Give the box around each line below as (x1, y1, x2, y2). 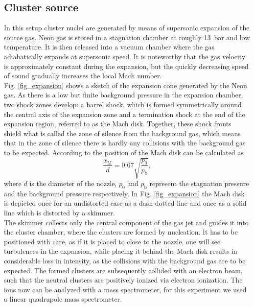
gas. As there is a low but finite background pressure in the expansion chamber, (4, 90, 243, 100)
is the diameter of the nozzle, (29, 178, 117, 189)
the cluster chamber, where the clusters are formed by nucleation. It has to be (4, 227, 238, 237)
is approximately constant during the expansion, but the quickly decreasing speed (4, 61, 249, 71)
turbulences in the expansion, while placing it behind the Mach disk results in (4, 246, 237, 256)
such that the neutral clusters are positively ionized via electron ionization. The (4, 275, 243, 285)
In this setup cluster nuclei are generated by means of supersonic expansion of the (4, 23, 250, 33)
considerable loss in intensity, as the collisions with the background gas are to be (4, 256, 246, 266)
